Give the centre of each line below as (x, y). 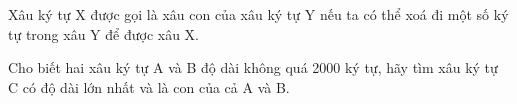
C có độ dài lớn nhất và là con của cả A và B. (149, 86)
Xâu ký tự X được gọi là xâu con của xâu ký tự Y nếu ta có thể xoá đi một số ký (258, 14)
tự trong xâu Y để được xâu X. (104, 33)
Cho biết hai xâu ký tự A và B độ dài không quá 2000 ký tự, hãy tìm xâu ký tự (253, 67)
